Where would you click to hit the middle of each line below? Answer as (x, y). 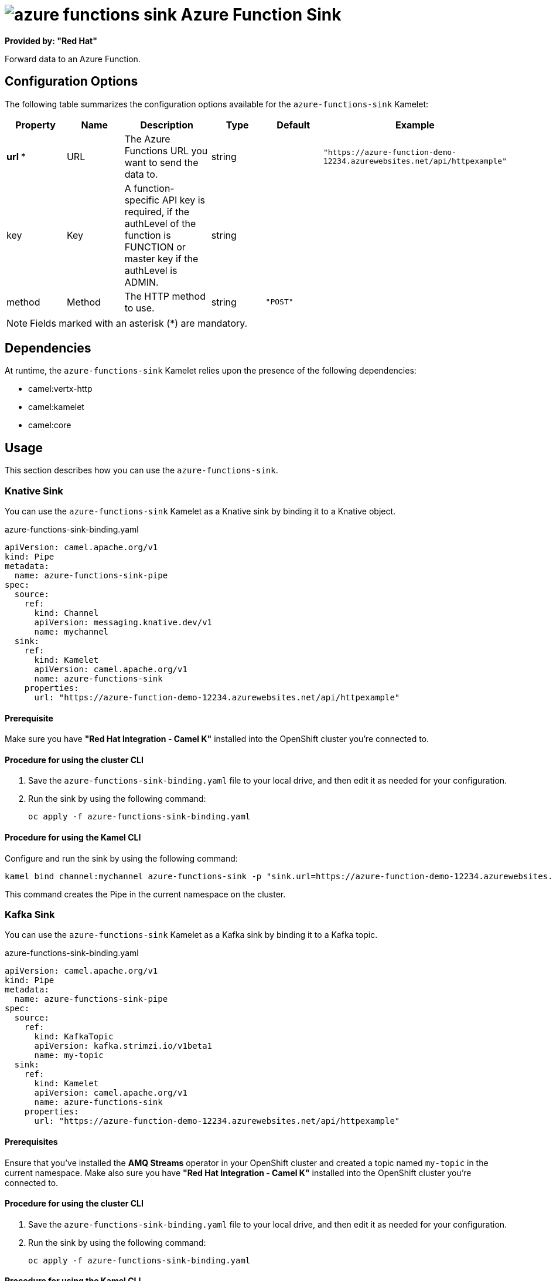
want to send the (161, 162)
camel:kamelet (56, 407)
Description (167, 125)
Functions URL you (166, 150)
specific (142, 200)
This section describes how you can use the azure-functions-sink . (141, 470)
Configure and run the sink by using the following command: (121, 858)
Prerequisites (31, 1142)
